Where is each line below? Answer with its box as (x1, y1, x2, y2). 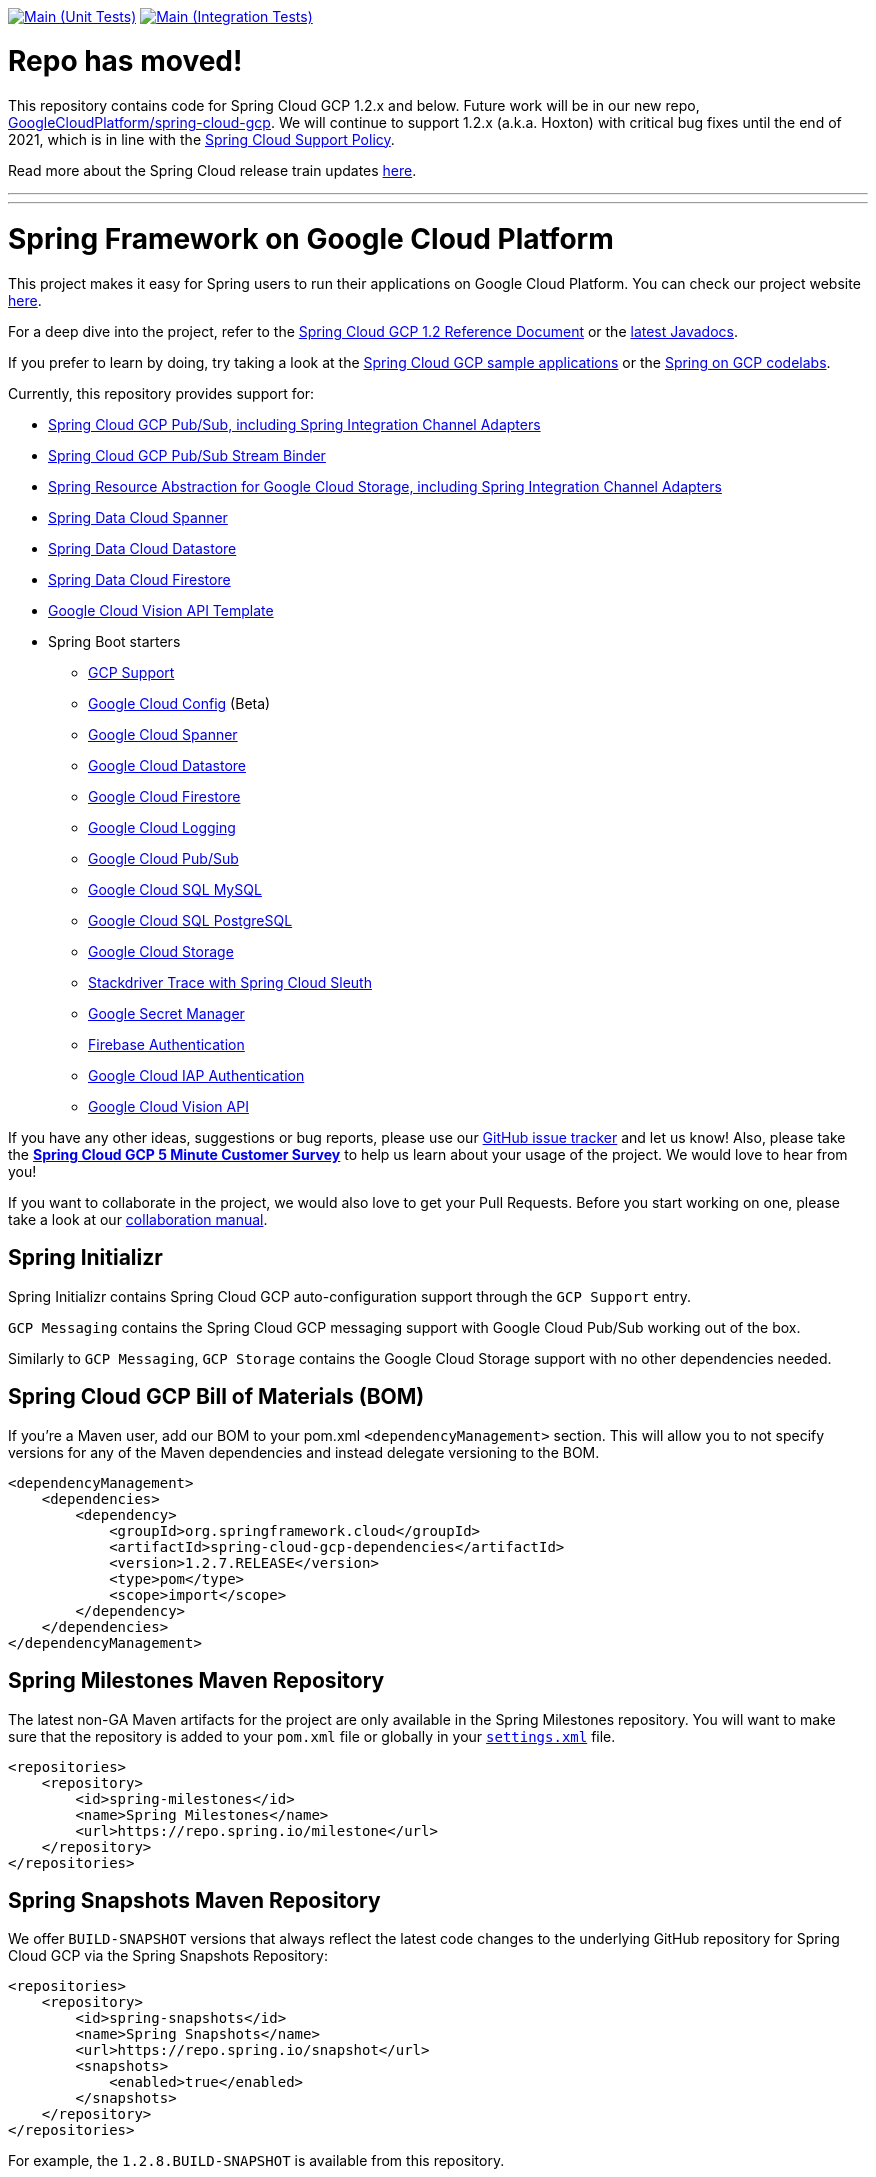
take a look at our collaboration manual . (8, 1211, 268, 1228)
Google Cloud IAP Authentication (88, 1067, 305, 1084)
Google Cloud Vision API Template (48, 602, 274, 619)
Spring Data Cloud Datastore (48, 540, 237, 557)
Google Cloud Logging (88, 819, 236, 836)
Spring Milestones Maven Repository (8, 1668, 385, 1694)
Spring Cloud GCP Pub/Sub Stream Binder (48, 447, 326, 464)
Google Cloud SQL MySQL (88, 881, 262, 898)
